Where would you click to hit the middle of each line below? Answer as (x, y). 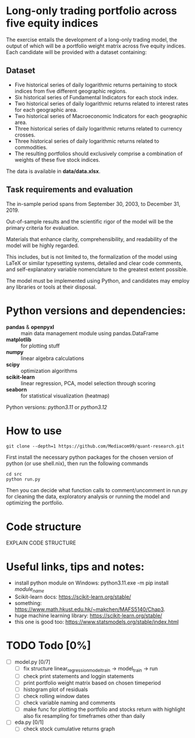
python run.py (23, 480)
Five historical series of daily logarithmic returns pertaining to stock (96, 85)
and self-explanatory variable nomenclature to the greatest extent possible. (97, 269)
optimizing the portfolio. (35, 503)
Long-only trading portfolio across (92, 11)
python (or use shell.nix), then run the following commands (77, 463)
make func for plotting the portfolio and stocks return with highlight (104, 709)
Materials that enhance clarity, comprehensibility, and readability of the (92, 239)
